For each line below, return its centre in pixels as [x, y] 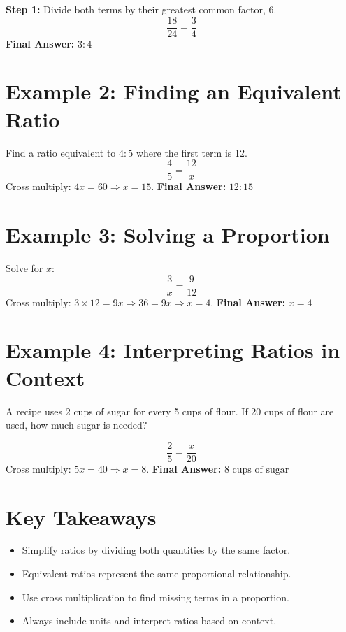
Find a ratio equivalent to [61, 152]
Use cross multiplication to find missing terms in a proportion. [156, 597]
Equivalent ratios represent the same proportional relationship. [157, 574]
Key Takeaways [81, 516]
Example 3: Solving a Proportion [168, 234]
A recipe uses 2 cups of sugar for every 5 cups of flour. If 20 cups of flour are [170, 411]
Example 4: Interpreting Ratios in [173, 350]
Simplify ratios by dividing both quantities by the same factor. [156, 550]
